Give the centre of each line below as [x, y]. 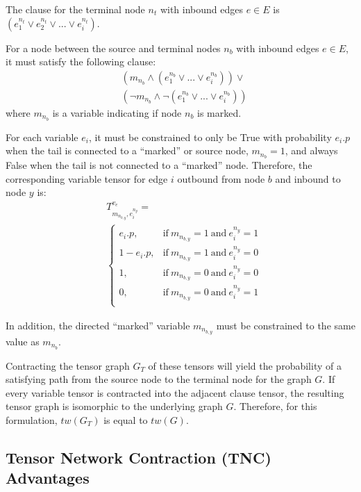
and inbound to [308, 178]
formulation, [32, 419]
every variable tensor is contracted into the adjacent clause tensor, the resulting [175, 392]
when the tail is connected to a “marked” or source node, [127, 150]
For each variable [42, 137]
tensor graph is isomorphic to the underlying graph [114, 406]
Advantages [48, 478]
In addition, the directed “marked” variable [98, 325]
